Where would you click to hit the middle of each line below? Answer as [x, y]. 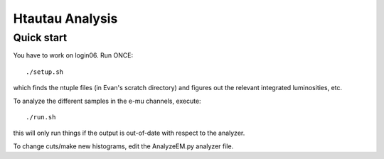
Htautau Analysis [65, 18]
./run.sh [41, 117]
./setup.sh [45, 72]
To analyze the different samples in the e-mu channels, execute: [107, 101]
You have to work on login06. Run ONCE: [73, 55]
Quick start [40, 38]
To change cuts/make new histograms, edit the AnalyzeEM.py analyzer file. [123, 146]
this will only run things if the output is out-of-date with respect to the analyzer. [129, 133]
